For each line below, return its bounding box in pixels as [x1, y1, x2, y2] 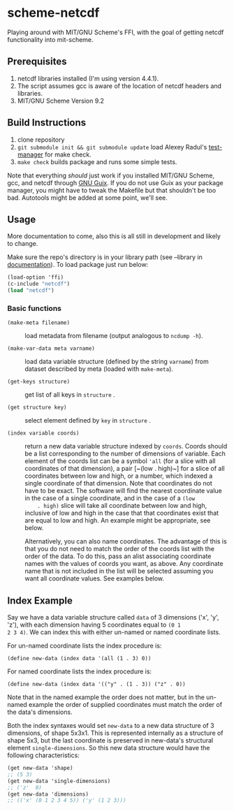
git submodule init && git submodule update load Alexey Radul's [17, 143, 207, 151]
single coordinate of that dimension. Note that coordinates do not [24, 479, 213, 488]
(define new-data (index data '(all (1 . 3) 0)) [7, 655, 152, 662]
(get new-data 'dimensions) [7, 791, 89, 798]
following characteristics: [7, 751, 80, 759]
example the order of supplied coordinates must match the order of [29, 701, 222, 709]
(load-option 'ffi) [7, 274, 64, 281]
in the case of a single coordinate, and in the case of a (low [24, 494, 196, 502]
